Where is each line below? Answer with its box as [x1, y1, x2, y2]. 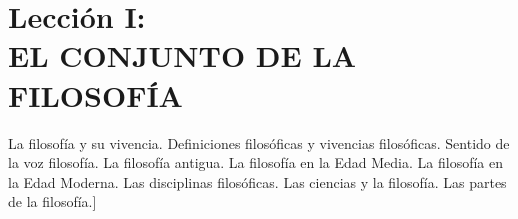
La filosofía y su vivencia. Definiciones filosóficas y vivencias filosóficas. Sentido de [8, 132, 510, 153]
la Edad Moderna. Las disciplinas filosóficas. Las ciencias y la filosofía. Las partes [8, 171, 507, 192]
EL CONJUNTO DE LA [8, 35, 357, 76]
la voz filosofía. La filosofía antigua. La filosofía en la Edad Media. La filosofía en [8, 152, 504, 173]
